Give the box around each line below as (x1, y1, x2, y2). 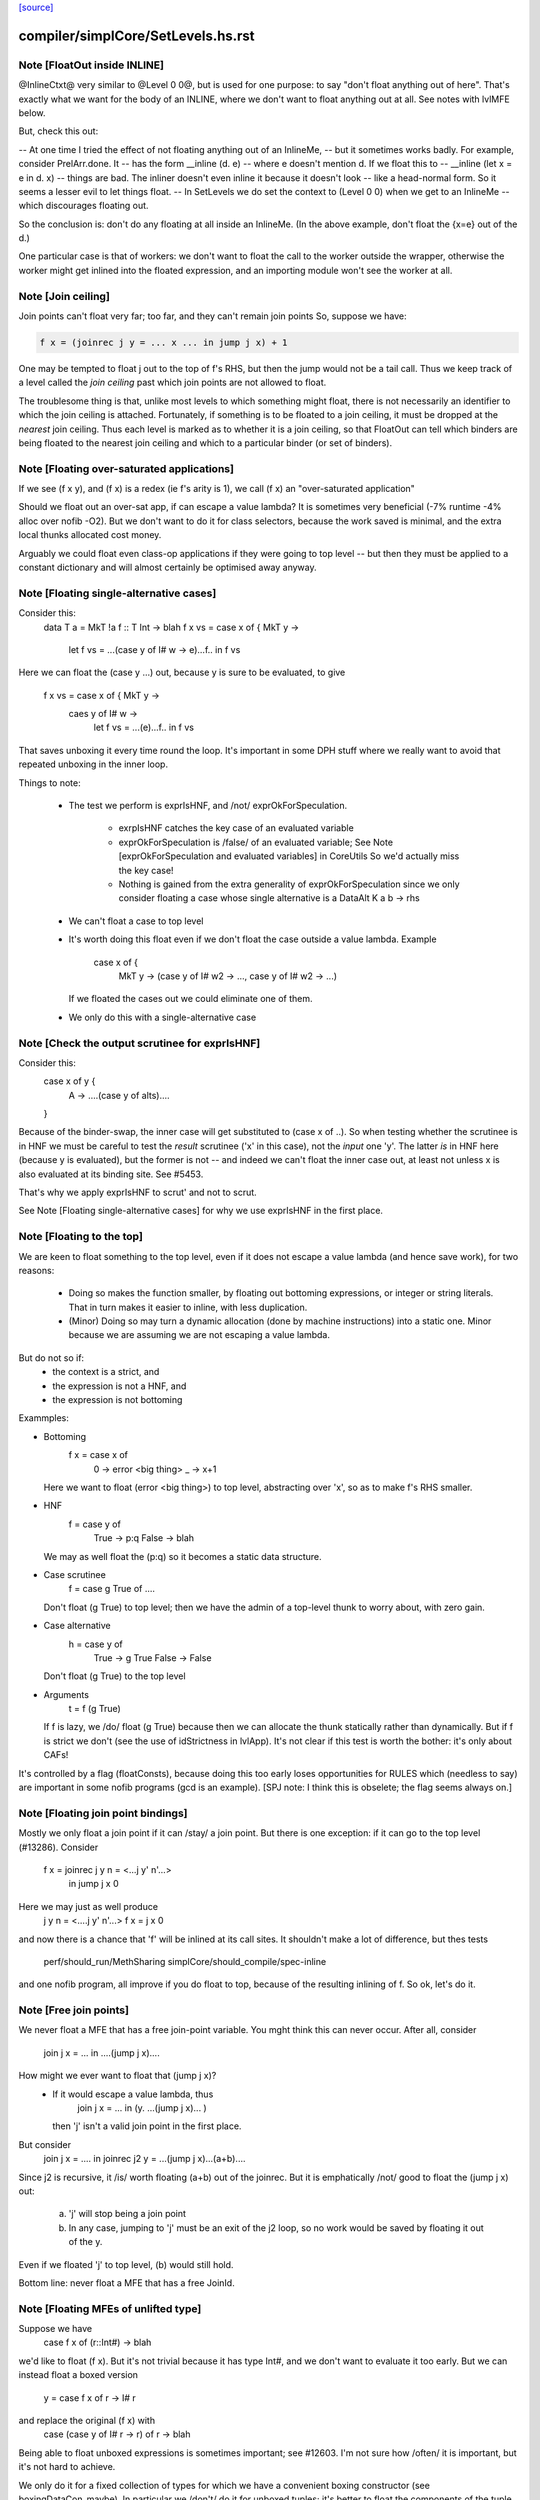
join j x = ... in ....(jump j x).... (43, 2046, 160, 2059)
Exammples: (18, 1412, 69, 1424)
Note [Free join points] (18, 2003, 130, 2017)
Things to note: (18, 776, 81, 789)
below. (18, 106, 46, 119)
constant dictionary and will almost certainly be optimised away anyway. (18, 561, 317, 573)
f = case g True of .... (68, 1583, 155, 1595)
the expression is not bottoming (52, 1394, 183, 1406)
